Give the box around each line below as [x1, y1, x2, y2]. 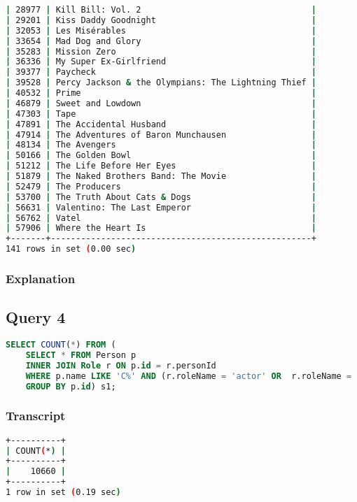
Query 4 [6, 306, 66, 328]
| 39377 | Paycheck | [6, 67, 316, 78]
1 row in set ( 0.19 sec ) [6, 487, 121, 498]
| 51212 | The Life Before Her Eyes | [6, 161, 316, 171]
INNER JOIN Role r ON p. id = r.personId [25, 360, 216, 371]
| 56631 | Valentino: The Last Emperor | [6, 202, 316, 213]
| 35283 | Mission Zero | [6, 46, 316, 57]
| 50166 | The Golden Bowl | [6, 150, 316, 161]
